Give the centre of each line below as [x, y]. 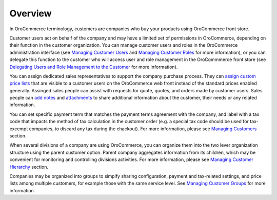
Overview [31, 13]
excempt [19, 129]
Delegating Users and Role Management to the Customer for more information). [94, 67]
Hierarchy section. [29, 167]
